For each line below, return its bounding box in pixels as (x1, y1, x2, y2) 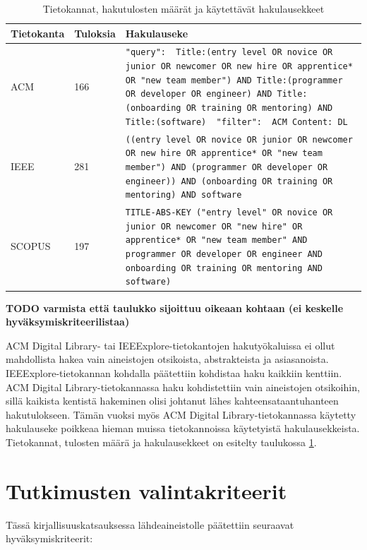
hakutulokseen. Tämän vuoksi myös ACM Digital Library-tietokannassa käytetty (6, 407, 356, 422)
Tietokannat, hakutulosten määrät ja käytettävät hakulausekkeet (42, 1, 325, 16)
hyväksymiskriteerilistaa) (6, 314, 130, 329)
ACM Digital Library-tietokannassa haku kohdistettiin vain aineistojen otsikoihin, (6, 379, 360, 394)
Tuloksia (74, 25, 116, 40)
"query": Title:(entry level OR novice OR (125, 47, 333, 58)
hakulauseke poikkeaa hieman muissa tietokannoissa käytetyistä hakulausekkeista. (6, 421, 360, 436)
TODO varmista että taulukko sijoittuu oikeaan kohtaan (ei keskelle (6, 300, 344, 315)
